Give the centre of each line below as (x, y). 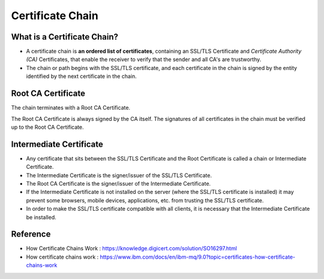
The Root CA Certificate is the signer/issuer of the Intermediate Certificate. (118, 184)
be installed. (41, 217)
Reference (31, 234)
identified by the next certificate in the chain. (82, 76)
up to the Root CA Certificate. (47, 127)
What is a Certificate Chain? (64, 37)
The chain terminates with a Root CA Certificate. (71, 108)
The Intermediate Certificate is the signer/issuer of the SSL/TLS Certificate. (119, 175)
